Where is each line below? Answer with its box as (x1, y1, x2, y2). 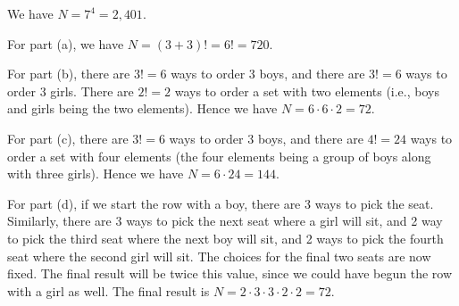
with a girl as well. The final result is (7, 281, 210, 300)
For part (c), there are (7, 128, 129, 147)
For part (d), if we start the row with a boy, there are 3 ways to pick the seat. (7, 194, 434, 212)
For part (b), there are (7, 64, 130, 83)
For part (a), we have (7, 34, 124, 53)
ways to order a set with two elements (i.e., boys (174, 81, 439, 100)
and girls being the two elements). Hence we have (7, 99, 278, 118)
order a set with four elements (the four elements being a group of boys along (7, 146, 431, 165)
